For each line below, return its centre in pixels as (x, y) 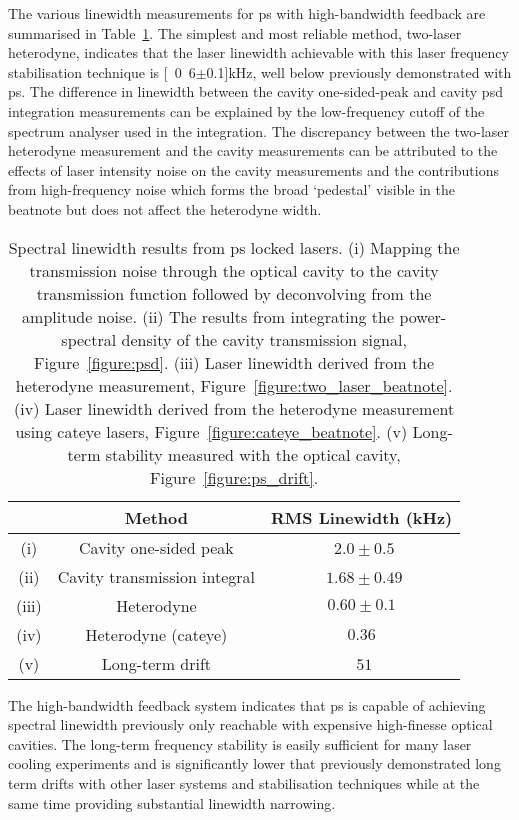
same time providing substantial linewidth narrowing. (172, 802)
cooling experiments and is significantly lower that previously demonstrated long (254, 763)
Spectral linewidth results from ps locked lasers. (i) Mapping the (234, 247)
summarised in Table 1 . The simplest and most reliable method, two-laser (235, 32)
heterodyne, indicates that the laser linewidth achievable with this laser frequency (258, 52)
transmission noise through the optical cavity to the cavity (234, 270)
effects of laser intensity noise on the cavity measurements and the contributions (253, 169)
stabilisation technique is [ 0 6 (102, 71)
